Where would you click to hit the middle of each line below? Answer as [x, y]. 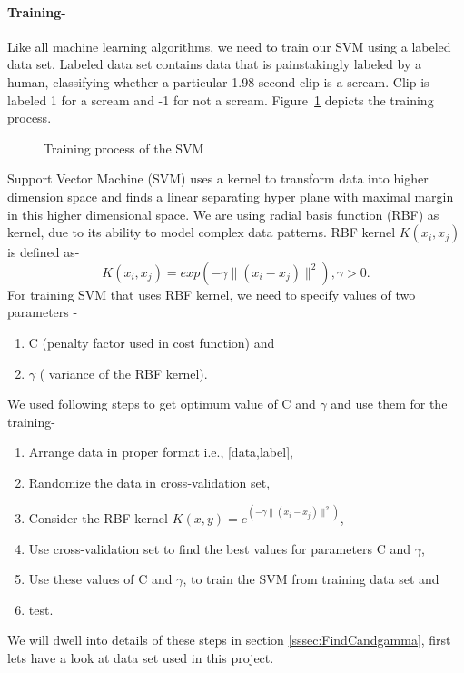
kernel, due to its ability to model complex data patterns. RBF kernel [202, 232]
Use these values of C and [100, 579]
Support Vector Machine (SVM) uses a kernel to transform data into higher [218, 178]
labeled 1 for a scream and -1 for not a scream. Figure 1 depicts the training [221, 99]
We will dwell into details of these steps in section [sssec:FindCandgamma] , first [229, 640]
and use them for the [389, 404]
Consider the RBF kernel [98, 517]
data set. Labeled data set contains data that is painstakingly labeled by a [214, 64]
